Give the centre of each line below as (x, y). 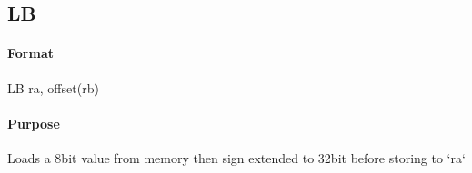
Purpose (34, 123)
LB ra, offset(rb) (53, 87)
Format (30, 53)
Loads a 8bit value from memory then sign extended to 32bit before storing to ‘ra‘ (236, 157)
